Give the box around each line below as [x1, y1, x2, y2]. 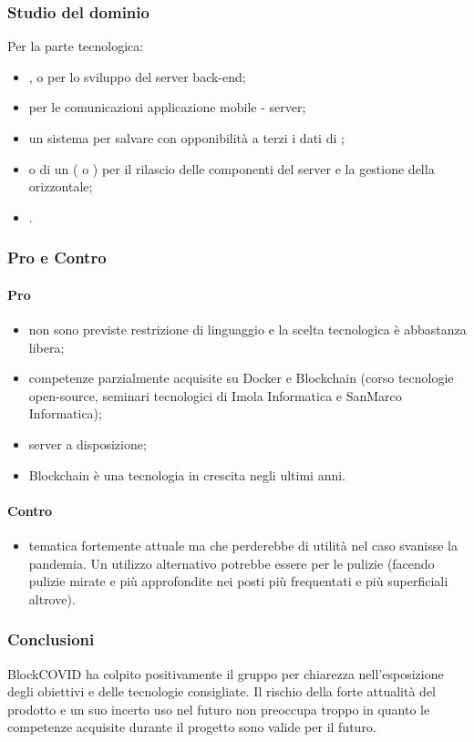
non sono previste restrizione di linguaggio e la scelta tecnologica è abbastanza [28, 320, 467, 339]
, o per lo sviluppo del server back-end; [28, 67, 246, 86]
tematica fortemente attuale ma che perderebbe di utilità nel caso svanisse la [28, 535, 458, 554]
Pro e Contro [7, 246, 107, 269]
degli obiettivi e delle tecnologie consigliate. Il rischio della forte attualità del [7, 682, 437, 701]
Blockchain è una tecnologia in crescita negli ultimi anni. [28, 465, 345, 484]
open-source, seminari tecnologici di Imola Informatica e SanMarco [28, 386, 402, 405]
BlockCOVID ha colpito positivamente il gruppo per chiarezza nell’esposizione [7, 664, 444, 683]
